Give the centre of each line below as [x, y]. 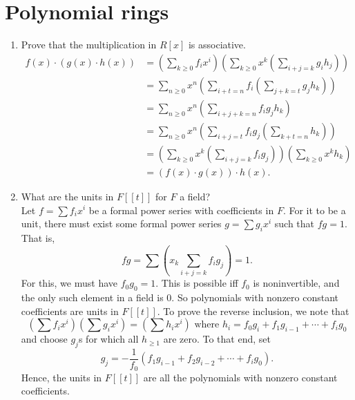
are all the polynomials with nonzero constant [240, 377]
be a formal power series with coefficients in [181, 210]
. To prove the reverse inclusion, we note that [253, 311]
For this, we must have [69, 283]
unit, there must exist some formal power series [121, 223]
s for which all [108, 339]
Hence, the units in [61, 377]
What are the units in [67, 196]
